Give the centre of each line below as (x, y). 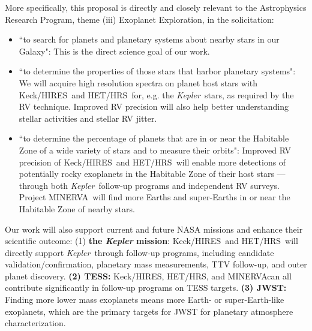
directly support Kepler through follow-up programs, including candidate (139, 252)
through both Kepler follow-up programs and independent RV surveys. (149, 185)
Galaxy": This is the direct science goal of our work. (114, 51)
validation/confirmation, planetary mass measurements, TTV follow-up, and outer (156, 264)
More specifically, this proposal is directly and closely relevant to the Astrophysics (156, 7)
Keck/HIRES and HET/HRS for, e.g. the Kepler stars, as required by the (156, 94)
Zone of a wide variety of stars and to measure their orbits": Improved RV (155, 150)
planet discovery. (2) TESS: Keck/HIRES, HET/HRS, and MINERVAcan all (148, 276)
